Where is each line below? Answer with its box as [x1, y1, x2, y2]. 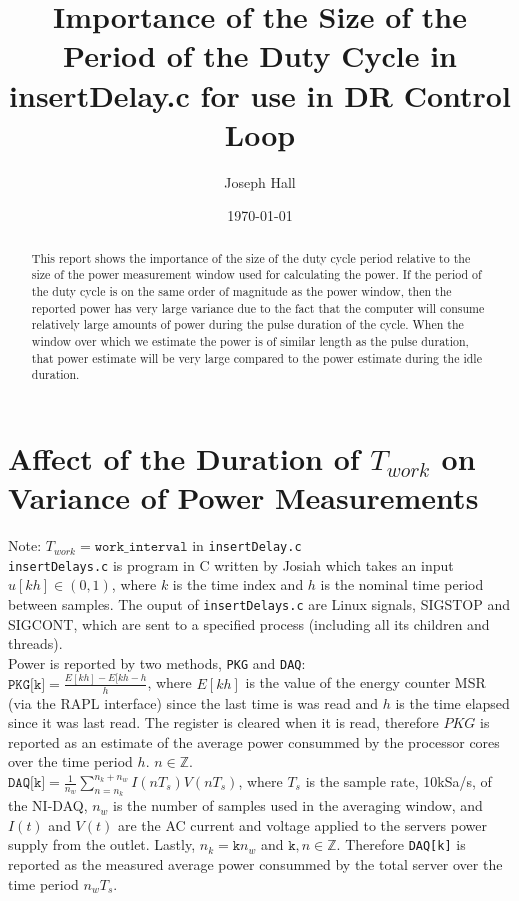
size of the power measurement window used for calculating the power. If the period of [31, 266, 482, 283]
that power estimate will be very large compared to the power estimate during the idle [31, 349, 482, 366]
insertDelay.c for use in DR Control [9, 74, 511, 115]
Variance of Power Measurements [8, 477, 479, 518]
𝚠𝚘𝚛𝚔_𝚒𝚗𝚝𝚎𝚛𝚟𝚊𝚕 [94, 540, 188, 555]
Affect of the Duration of [8, 437, 360, 478]
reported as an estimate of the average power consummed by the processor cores [8, 731, 500, 752]
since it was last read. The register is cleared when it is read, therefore [8, 712, 439, 733]
